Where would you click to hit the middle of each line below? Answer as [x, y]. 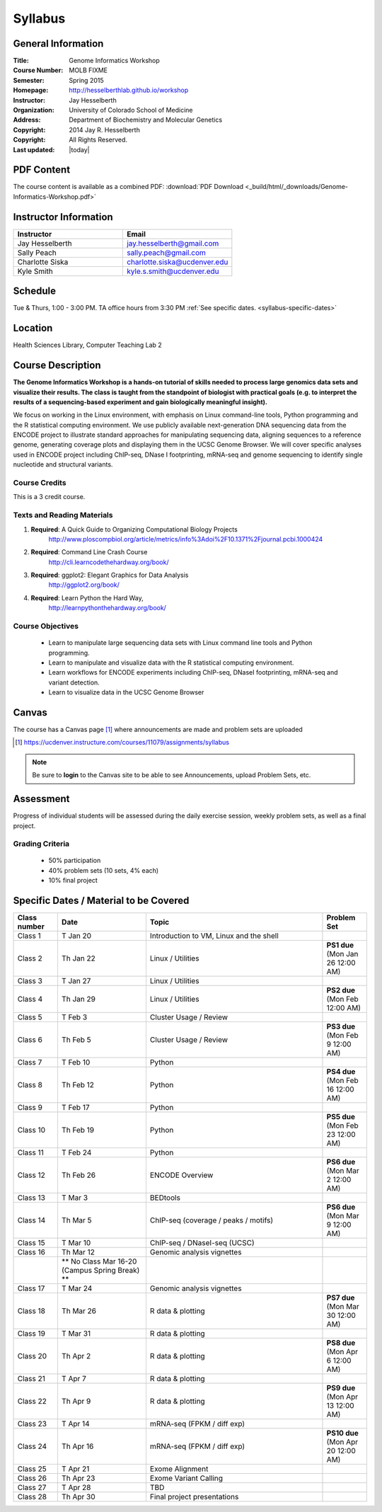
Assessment [41, 799]
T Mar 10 [76, 1243]
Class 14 [31, 1220]
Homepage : [31, 90]
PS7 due [341, 1298]
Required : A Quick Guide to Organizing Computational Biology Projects [134, 529]
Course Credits [40, 483]
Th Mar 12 [78, 1252]
